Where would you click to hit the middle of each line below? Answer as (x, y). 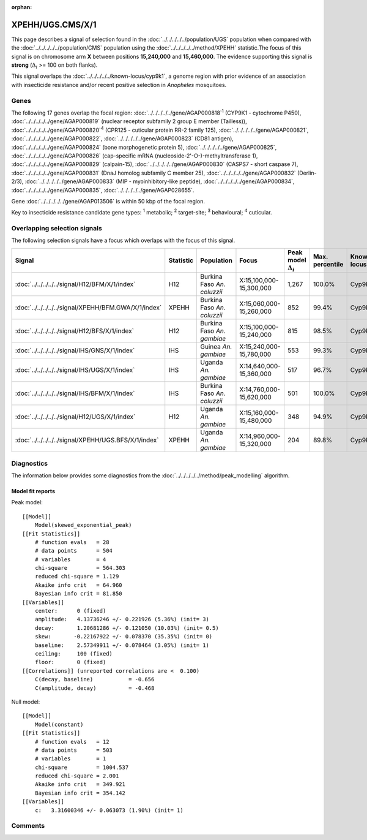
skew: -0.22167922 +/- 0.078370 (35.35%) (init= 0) (124, 637)
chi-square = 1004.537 (82, 767)
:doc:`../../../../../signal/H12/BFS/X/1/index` (75, 331)
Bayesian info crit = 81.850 (78, 594)
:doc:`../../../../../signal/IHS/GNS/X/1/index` (75, 350)
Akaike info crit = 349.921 (80, 785)
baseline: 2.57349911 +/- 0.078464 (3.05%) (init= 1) (122, 645)
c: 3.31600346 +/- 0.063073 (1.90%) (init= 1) (109, 810)
